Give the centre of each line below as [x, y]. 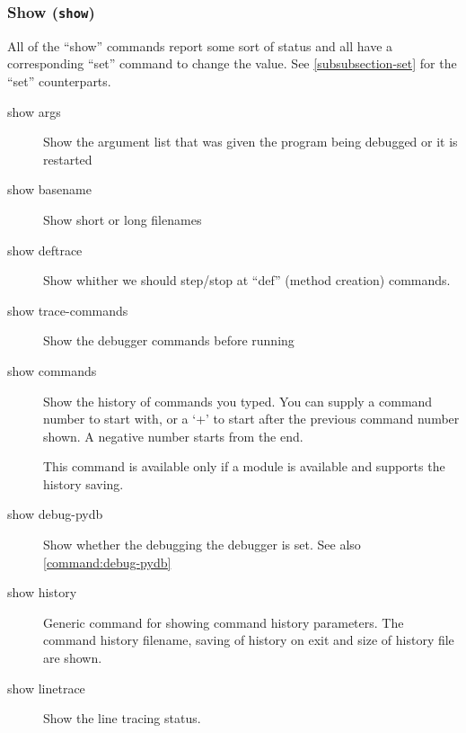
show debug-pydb [55, 514]
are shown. [73, 658]
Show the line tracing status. [122, 718]
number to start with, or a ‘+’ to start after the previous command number [251, 419]
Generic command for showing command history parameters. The [224, 622]
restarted [68, 159]
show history [42, 592]
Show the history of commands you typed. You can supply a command [238, 401]
